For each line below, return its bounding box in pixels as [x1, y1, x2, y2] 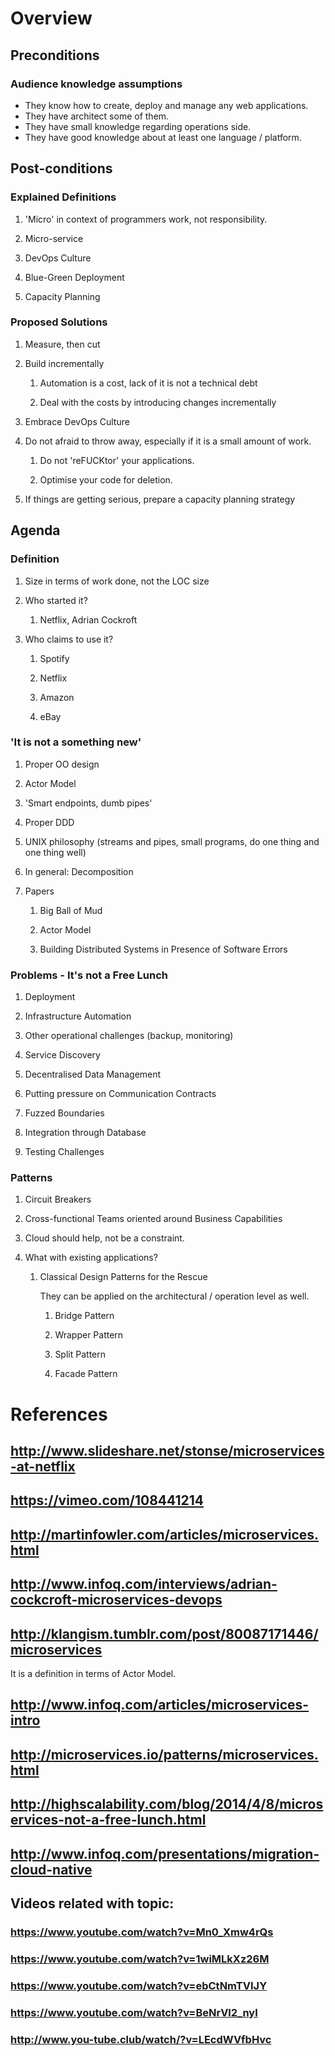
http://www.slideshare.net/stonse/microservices [10, 1443, 325, 1460]
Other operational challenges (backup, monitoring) [24, 1030, 234, 1042]
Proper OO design [24, 758, 100, 770]
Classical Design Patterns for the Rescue [39, 1271, 208, 1283]
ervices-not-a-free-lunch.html [10, 1812, 207, 1829]
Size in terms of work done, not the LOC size [24, 575, 210, 587]
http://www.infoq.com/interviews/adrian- [10, 1576, 278, 1593]
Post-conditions [10, 160, 113, 177]
